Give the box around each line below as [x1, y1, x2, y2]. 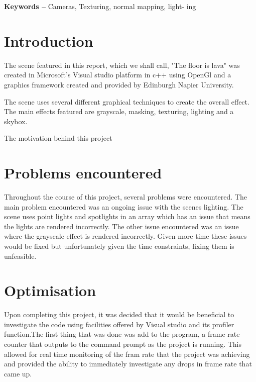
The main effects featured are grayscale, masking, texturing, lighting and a [4, 106, 234, 117]
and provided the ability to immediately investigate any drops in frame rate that [4, 358, 252, 369]
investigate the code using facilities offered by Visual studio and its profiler [4, 319, 234, 329]
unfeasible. [4, 250, 37, 261]
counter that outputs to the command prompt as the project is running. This [4, 339, 241, 349]
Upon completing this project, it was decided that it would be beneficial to [4, 309, 234, 320]
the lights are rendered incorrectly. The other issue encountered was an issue [4, 221, 239, 231]
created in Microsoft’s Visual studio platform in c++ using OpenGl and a [4, 69, 231, 80]
